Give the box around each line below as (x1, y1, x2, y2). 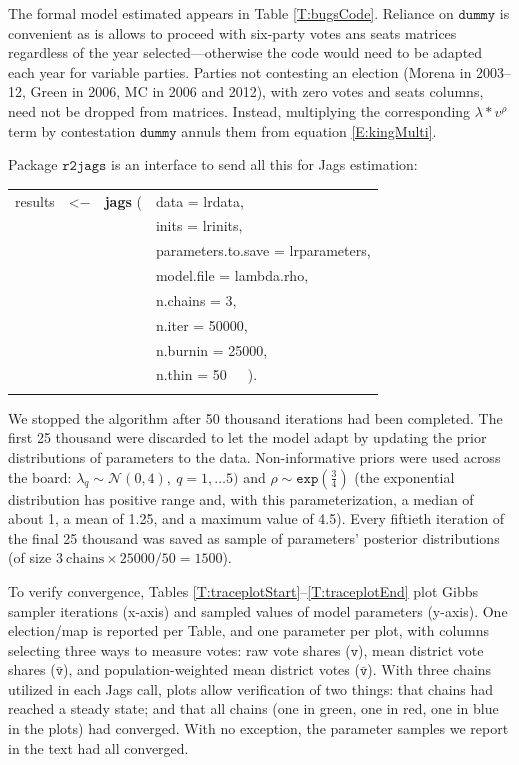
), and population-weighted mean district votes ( (63, 659, 360, 680)
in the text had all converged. (8, 737, 189, 758)
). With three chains (367, 659, 492, 680)
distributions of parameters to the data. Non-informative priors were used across (8, 446, 501, 467)
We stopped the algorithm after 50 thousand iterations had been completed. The (8, 407, 503, 428)
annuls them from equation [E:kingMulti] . (181, 120, 437, 141)
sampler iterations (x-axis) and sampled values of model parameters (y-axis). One (8, 600, 508, 621)
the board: (8, 466, 72, 487)
